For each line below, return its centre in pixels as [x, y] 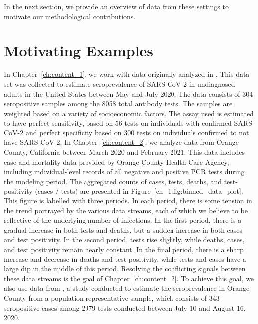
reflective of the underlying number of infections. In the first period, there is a [123, 220]
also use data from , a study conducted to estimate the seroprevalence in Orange [127, 288]
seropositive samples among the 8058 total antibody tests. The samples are [118, 103]
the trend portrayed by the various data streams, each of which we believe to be [126, 210]
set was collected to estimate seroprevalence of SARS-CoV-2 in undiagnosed [120, 84]
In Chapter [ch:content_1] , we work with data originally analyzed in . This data [127, 74]
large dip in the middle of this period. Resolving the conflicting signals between [125, 269]
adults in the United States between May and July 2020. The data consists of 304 [129, 94]
